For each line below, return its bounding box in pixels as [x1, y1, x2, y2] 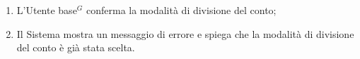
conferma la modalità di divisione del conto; [86, 3, 277, 17]
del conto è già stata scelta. [16, 40, 135, 55]
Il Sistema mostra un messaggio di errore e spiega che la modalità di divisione [16, 26, 354, 41]
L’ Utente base [16, 3, 77, 17]
